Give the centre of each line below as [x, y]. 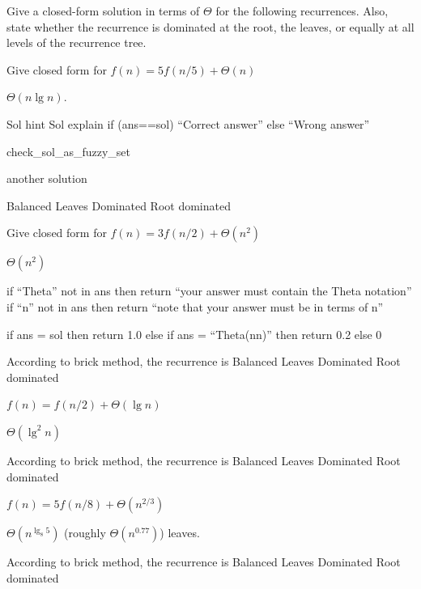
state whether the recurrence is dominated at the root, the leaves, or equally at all [210, 26]
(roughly [85, 533]
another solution [47, 178]
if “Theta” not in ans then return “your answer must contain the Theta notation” [209, 291]
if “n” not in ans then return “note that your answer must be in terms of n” [195, 306]
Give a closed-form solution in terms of [103, 11]
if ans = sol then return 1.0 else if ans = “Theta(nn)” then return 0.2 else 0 [194, 334]
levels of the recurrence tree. [77, 42]
